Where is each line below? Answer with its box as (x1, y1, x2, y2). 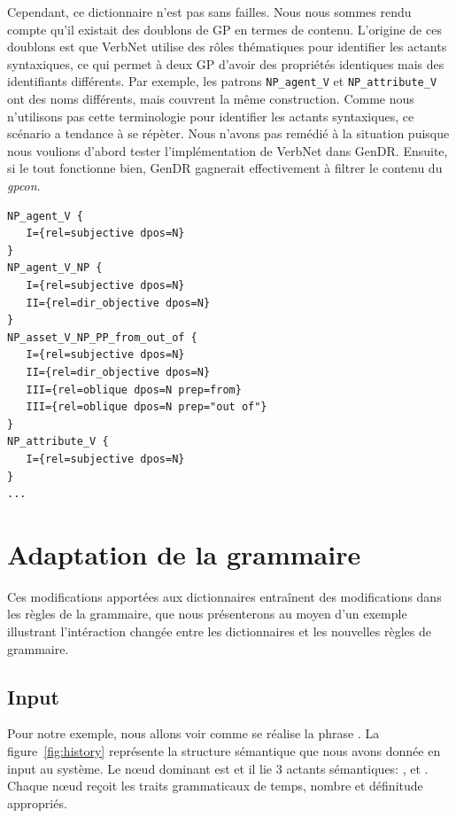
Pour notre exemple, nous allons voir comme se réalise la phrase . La (7, 724, 380, 743)
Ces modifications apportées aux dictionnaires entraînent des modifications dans (7, 587, 442, 605)
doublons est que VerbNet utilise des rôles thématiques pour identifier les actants (7, 37, 447, 56)
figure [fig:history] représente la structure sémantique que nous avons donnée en (7, 741, 441, 760)
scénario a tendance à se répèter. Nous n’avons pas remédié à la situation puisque (7, 124, 450, 143)
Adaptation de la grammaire (7, 535, 361, 572)
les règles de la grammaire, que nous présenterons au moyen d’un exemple (7, 604, 407, 623)
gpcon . (7, 176, 41, 194)
